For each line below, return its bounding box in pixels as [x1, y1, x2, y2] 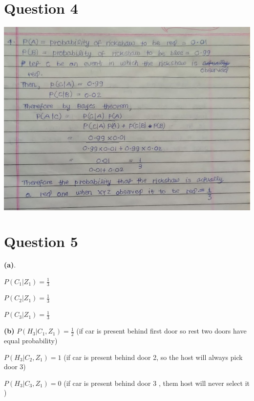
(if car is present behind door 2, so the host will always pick [63, 352, 243, 362]
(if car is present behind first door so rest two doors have [76, 326, 247, 336]
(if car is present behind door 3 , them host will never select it [63, 378, 250, 388]
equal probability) [4, 335, 58, 345]
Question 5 [4, 231, 78, 251]
